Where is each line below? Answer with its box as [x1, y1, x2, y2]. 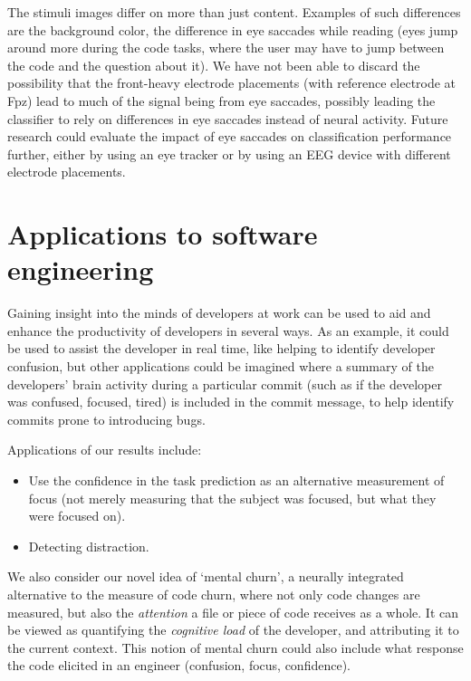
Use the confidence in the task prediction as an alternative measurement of [28, 471, 445, 489]
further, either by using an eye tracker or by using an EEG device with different [7, 144, 451, 163]
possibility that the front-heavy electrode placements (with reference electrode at [7, 73, 457, 92]
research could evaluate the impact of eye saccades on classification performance [7, 127, 452, 146]
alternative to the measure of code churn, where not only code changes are [7, 584, 420, 603]
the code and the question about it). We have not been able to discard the [7, 55, 420, 74]
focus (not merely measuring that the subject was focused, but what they [28, 488, 437, 507]
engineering [7, 251, 154, 288]
